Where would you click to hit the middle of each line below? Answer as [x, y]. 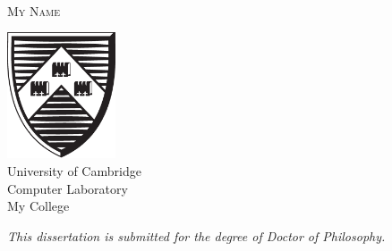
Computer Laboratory [68, 188]
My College [38, 206]
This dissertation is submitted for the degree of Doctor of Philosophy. [196, 235]
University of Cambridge [74, 170]
